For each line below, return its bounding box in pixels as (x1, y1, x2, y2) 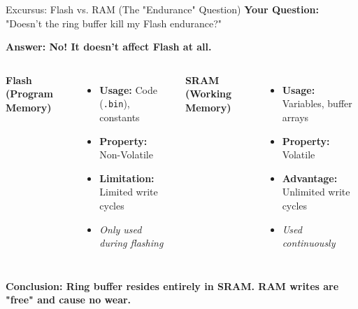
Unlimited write (282, 184, 350, 199)
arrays (282, 109, 309, 124)
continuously (282, 235, 336, 250)
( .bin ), (99, 96, 130, 111)
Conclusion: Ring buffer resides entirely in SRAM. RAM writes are (6, 278, 339, 293)
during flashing (99, 235, 164, 250)
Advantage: (282, 170, 338, 185)
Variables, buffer (282, 96, 352, 111)
